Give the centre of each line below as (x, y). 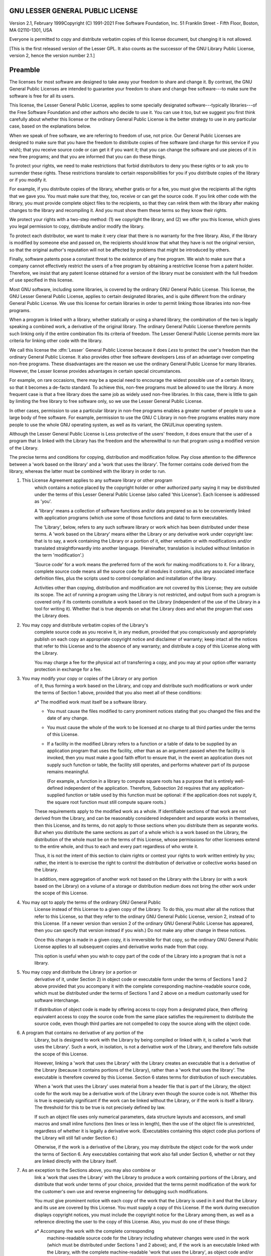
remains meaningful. (68, 772)
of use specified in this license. (41, 280)
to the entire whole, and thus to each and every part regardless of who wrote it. (116, 847)
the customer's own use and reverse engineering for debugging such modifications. (121, 1191)
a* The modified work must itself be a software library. (91, 702)
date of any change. (68, 718)
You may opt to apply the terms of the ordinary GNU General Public (91, 902)
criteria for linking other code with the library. (56, 341)
